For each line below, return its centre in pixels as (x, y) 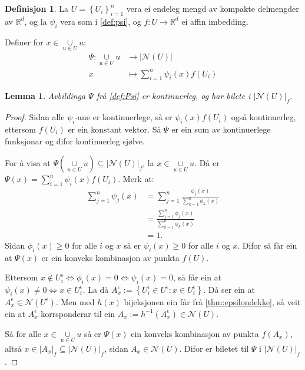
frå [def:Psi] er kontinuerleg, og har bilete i (173, 96)
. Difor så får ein (267, 245)
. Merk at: (136, 179)
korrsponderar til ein (78, 313)
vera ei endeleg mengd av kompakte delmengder (213, 8)
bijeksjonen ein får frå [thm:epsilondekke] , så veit (212, 301)
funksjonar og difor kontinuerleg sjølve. (75, 141)
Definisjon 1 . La (37, 8)
